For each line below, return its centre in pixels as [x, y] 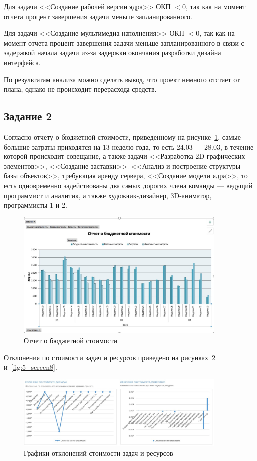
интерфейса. [22, 62]
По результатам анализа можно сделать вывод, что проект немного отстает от [122, 79]
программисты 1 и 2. [36, 205]
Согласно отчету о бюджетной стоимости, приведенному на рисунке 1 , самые [122, 136]
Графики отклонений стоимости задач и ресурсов [99, 453]
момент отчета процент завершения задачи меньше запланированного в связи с [124, 43]
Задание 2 [28, 116]
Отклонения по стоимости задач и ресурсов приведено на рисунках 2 [110, 357]
